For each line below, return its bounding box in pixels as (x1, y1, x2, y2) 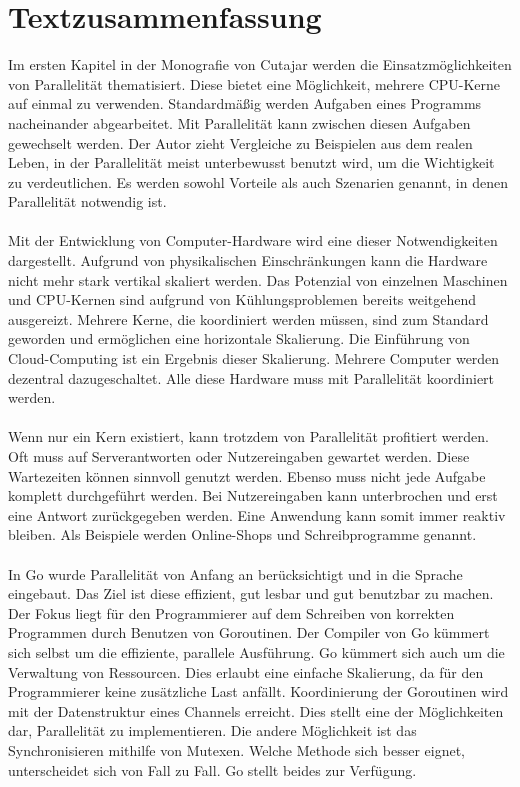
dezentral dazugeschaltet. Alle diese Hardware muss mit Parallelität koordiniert (8, 367, 495, 388)
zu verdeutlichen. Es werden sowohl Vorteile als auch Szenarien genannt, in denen (8, 171, 508, 192)
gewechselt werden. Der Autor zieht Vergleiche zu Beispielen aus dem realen (8, 132, 473, 153)
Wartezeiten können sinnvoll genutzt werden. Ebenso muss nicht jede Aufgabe (8, 465, 486, 486)
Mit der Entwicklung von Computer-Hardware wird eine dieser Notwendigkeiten (8, 230, 498, 251)
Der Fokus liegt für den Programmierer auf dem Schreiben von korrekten (8, 602, 455, 623)
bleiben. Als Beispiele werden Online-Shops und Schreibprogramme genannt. (8, 524, 477, 545)
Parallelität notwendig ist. (8, 191, 167, 212)
